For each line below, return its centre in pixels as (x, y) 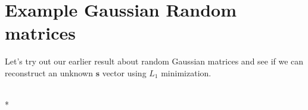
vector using (124, 72)
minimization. (186, 72)
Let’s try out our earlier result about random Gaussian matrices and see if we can (154, 61)
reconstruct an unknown (49, 72)
